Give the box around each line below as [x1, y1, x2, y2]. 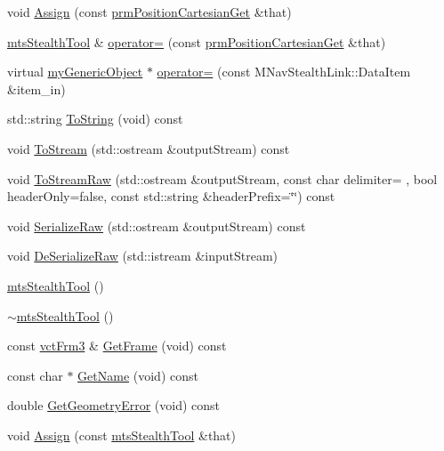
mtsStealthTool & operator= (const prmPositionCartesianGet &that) [7, 32, 386, 51]
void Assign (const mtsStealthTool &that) [7, 425, 237, 444]
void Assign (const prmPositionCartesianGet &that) [7, 3, 292, 20]
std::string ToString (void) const [7, 109, 183, 128]
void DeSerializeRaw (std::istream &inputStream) [7, 246, 279, 265]
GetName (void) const [77, 366, 198, 384]
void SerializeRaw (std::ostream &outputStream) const [7, 216, 306, 235]
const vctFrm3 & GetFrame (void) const [7, 336, 227, 355]
